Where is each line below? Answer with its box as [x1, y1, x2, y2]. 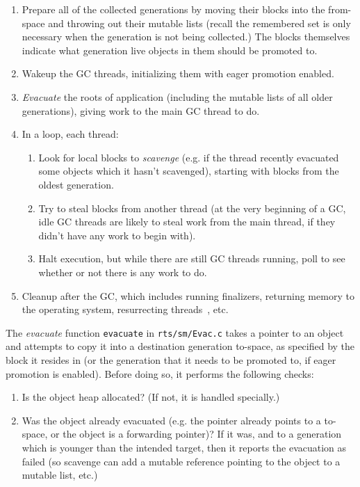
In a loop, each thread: [22, 127, 119, 141]
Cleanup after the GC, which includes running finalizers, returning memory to [22, 288, 354, 303]
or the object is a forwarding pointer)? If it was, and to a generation [51, 426, 342, 441]
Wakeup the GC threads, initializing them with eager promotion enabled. [22, 66, 334, 81]
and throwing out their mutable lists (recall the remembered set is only [48, 15, 351, 30]
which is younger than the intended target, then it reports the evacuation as [22, 440, 347, 454]
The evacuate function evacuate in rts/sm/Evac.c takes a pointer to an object [6, 325, 344, 340]
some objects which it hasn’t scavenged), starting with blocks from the [38, 163, 339, 178]
